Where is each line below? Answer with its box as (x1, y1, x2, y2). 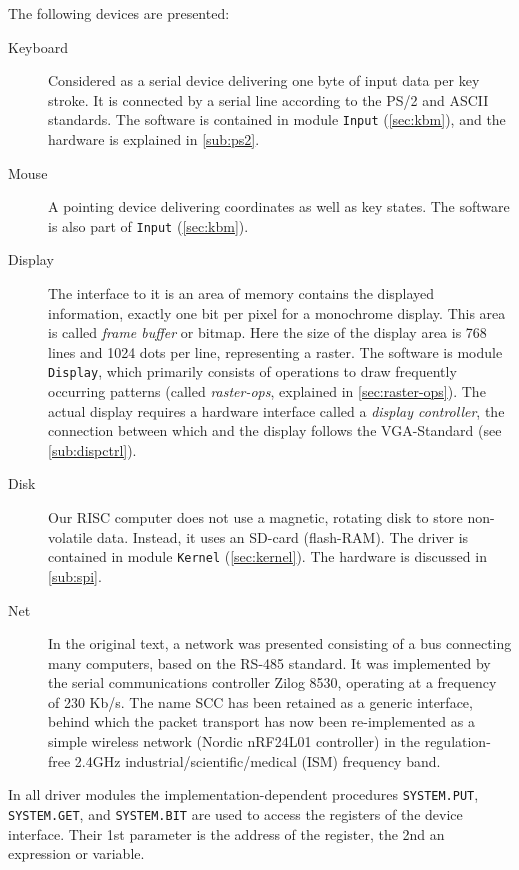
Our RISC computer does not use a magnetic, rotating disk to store (48, 507, 463, 528)
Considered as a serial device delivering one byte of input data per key (48, 70, 480, 91)
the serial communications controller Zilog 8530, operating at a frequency (48, 672, 497, 693)
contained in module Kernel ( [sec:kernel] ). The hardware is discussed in (48, 546, 487, 567)
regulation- (424, 731, 491, 752)
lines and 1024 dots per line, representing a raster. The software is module (48, 341, 503, 362)
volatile (48, 526, 93, 547)
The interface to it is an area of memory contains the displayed (48, 283, 435, 304)
